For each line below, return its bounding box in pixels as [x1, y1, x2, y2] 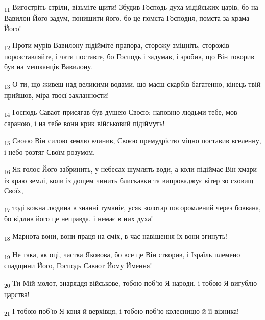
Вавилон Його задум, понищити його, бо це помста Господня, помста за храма [4, 13, 250, 23]
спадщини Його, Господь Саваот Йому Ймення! [4, 260, 152, 271]
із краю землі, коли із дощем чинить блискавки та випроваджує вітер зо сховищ [4, 175, 254, 185]
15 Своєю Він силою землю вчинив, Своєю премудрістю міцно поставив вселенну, [4, 135, 261, 147]
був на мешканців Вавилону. [4, 61, 93, 72]
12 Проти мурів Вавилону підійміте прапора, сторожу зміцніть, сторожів [4, 40, 229, 52]
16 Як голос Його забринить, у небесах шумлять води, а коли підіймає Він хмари [4, 163, 257, 176]
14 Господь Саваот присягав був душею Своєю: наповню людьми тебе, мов [4, 107, 237, 119]
